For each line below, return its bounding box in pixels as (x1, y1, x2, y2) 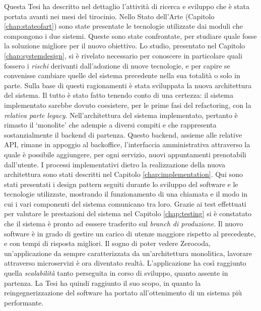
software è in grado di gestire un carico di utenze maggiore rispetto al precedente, (4, 228, 256, 238)
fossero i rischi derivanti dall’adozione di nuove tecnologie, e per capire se (4, 60, 230, 71)
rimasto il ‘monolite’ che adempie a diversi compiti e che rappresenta (4, 119, 217, 130)
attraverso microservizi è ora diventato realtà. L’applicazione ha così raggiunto (4, 258, 246, 268)
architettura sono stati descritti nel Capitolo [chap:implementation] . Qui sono (4, 169, 243, 179)
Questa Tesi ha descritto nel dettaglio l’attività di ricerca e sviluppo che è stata (4, 1, 249, 11)
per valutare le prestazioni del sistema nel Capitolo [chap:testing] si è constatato (4, 208, 251, 219)
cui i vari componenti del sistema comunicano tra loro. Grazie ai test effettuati (4, 198, 246, 209)
